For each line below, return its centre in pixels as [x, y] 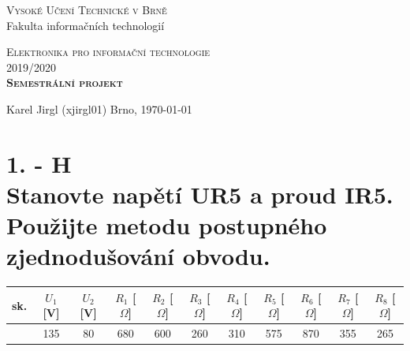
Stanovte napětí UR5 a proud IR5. [200, 194]
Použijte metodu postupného [167, 225]
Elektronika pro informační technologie [108, 52]
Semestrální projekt [65, 82]
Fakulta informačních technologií [86, 25]
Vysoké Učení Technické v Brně [87, 9]
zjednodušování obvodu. [138, 256]
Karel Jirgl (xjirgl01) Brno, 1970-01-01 [99, 108]
